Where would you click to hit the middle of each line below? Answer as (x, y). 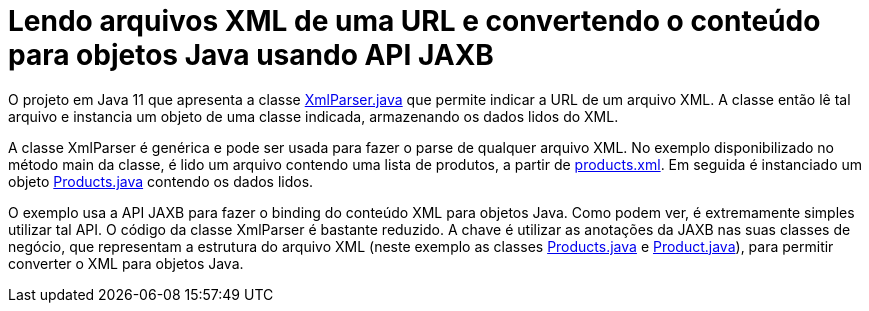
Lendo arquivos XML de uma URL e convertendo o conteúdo (414, 21)
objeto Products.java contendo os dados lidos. (161, 181)
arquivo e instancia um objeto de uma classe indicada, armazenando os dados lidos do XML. (313, 116)
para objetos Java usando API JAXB (251, 55)
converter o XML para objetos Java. (126, 263)
